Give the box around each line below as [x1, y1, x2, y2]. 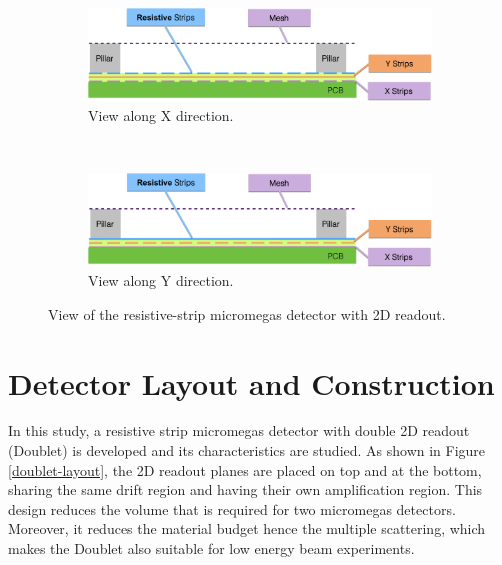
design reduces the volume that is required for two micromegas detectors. [8, 498, 456, 519]
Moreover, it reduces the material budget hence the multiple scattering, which [8, 518, 486, 539]
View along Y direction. [88, 270, 234, 291]
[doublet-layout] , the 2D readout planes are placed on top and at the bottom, [8, 459, 482, 480]
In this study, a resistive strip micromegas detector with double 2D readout [8, 420, 470, 441]
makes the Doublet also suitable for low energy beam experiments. [8, 538, 415, 558]
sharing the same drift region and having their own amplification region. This [8, 479, 483, 500]
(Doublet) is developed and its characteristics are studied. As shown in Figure [8, 440, 486, 461]
